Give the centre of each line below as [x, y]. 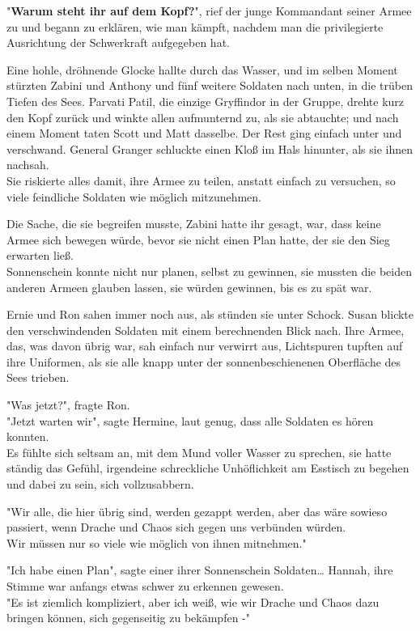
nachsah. [28, 165]
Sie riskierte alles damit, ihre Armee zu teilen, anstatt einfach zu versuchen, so [201, 180]
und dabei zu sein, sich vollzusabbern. [100, 484]
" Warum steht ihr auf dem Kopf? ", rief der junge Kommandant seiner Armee [209, 11]
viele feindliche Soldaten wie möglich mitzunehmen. [134, 196]
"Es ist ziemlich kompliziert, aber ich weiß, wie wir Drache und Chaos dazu [193, 601]
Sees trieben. [38, 377]
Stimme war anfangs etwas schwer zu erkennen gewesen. [145, 586]
